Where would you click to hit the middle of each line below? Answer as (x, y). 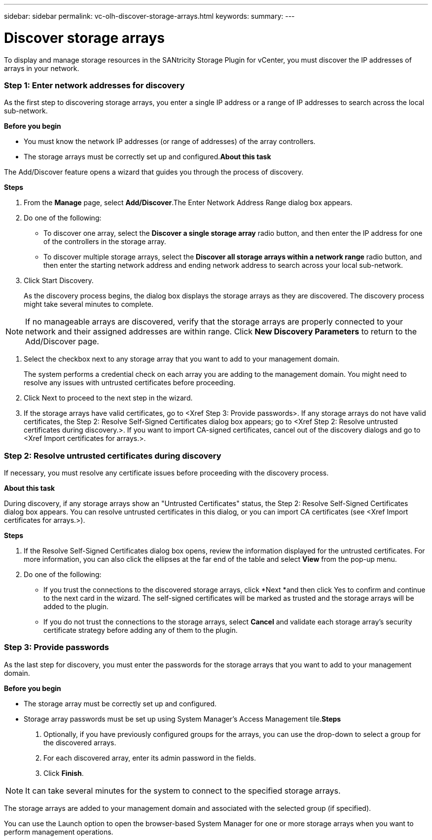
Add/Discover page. (62, 342)
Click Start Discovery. (59, 281)
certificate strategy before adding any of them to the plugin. (141, 630)
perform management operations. (59, 832)
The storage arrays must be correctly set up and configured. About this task (147, 157)
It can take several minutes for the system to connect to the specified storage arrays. (183, 790)
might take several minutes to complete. (89, 304)
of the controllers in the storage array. (105, 242)
